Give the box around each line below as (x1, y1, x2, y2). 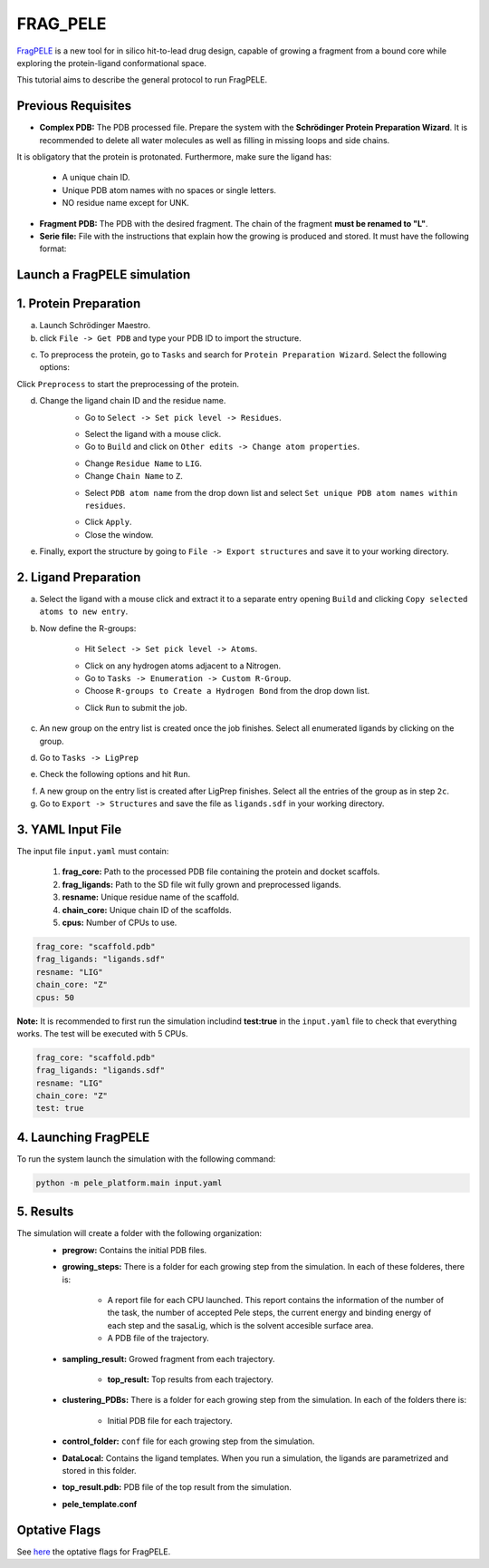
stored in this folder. (62, 1465, 137, 1475)
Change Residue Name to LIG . (84, 458, 203, 469)
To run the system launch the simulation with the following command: (16, 1153, 276, 1164)
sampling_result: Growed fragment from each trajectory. (62, 1353, 275, 1364)
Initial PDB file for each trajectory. (107, 1415, 233, 1426)
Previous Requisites (16, 98, 132, 113)
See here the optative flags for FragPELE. (16, 1546, 171, 1557)
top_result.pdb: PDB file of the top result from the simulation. (62, 1482, 292, 1493)
